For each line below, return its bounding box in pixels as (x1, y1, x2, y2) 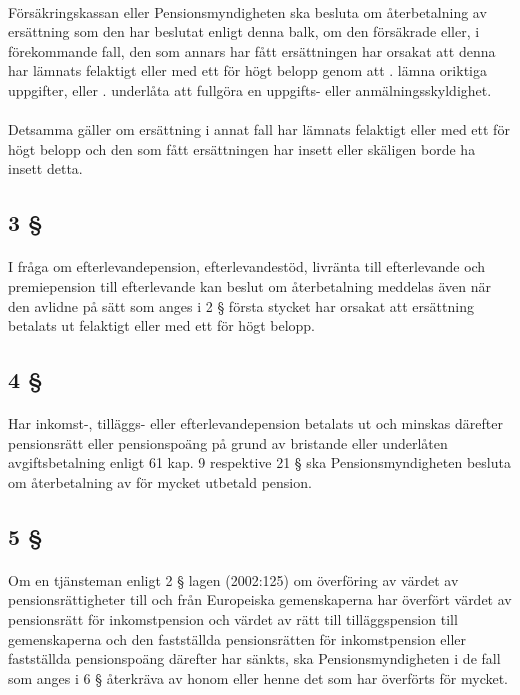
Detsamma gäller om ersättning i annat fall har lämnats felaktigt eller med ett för (8, 119, 510, 140)
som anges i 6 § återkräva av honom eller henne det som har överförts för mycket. (8, 667, 509, 688)
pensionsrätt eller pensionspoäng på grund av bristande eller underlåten (8, 432, 448, 453)
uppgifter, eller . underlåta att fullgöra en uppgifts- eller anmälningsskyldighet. (8, 79, 492, 100)
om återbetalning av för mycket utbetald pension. (8, 471, 312, 492)
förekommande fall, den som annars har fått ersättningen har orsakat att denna (8, 40, 496, 61)
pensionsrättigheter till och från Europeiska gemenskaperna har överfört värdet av (8, 589, 512, 610)
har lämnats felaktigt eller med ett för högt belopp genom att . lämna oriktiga (8, 60, 487, 81)
